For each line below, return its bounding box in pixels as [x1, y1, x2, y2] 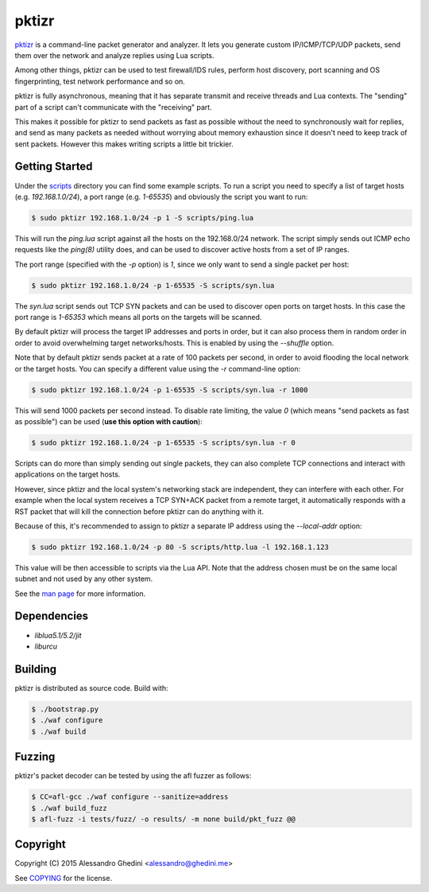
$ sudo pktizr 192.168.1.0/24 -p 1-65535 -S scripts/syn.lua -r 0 [31, 438, 296, 447]
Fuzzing [14, 750, 56, 764]
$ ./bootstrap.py [31, 704, 99, 714]
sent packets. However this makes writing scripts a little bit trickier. [14, 139, 234, 149]
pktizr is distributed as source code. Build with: [14, 683, 168, 692]
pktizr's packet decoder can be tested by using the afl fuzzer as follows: [14, 771, 252, 781]
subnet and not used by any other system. [14, 574, 153, 584]
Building [14, 662, 57, 676]
